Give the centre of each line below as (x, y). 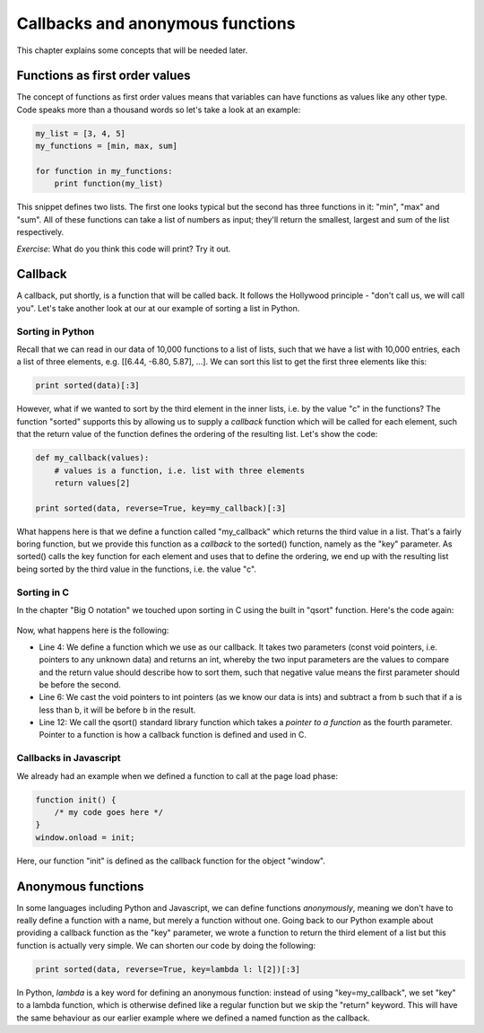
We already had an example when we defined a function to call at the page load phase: (177, 775)
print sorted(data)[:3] (88, 385)
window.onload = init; (85, 837)
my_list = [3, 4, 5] (80, 133)
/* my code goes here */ (109, 812)
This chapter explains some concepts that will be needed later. (132, 50)
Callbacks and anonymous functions (156, 23)
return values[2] (92, 483)
